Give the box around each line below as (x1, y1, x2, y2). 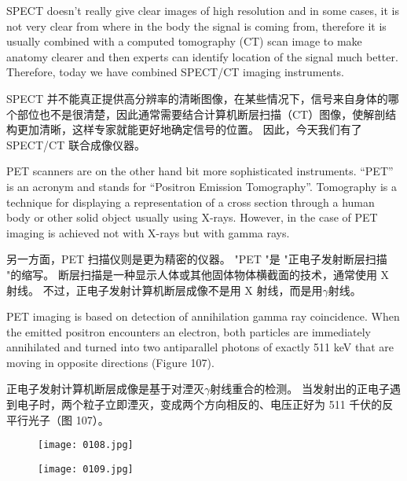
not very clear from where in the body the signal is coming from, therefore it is (6, 17, 387, 34)
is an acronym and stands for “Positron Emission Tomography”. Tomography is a (6, 178, 397, 194)
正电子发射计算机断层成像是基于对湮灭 (6, 380, 204, 397)
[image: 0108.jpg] (38, 439, 134, 451)
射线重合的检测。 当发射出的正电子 (210, 380, 390, 397)
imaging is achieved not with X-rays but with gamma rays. (6, 224, 290, 240)
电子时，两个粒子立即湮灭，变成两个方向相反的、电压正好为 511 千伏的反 (16, 396, 394, 413)
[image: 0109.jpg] (38, 463, 134, 475)
